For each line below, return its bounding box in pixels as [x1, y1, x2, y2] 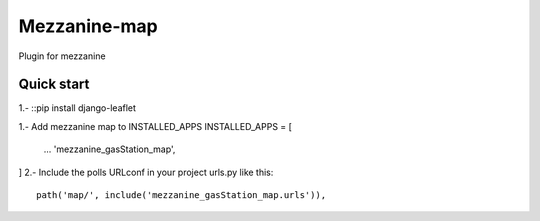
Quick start [18, 76, 90, 93]
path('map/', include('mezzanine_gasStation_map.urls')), [36, 190, 327, 201]
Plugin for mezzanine [18, 50, 106, 62]
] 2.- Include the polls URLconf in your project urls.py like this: [18, 166, 274, 178]
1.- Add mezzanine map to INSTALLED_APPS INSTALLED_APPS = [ [18, 120, 292, 132]
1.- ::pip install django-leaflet [18, 102, 137, 114]
